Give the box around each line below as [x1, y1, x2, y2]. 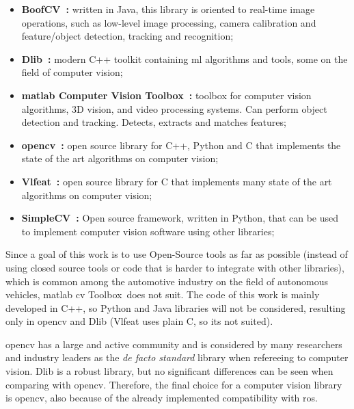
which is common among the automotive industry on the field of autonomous [5, 274, 328, 288]
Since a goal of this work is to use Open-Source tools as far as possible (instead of [5, 247, 348, 261]
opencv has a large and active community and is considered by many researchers [5, 337, 342, 351]
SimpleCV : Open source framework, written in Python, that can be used [21, 211, 339, 225]
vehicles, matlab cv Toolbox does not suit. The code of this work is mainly [5, 287, 320, 302]
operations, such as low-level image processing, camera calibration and [21, 15, 316, 29]
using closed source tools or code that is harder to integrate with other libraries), [5, 260, 344, 274]
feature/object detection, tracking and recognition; [21, 29, 234, 43]
